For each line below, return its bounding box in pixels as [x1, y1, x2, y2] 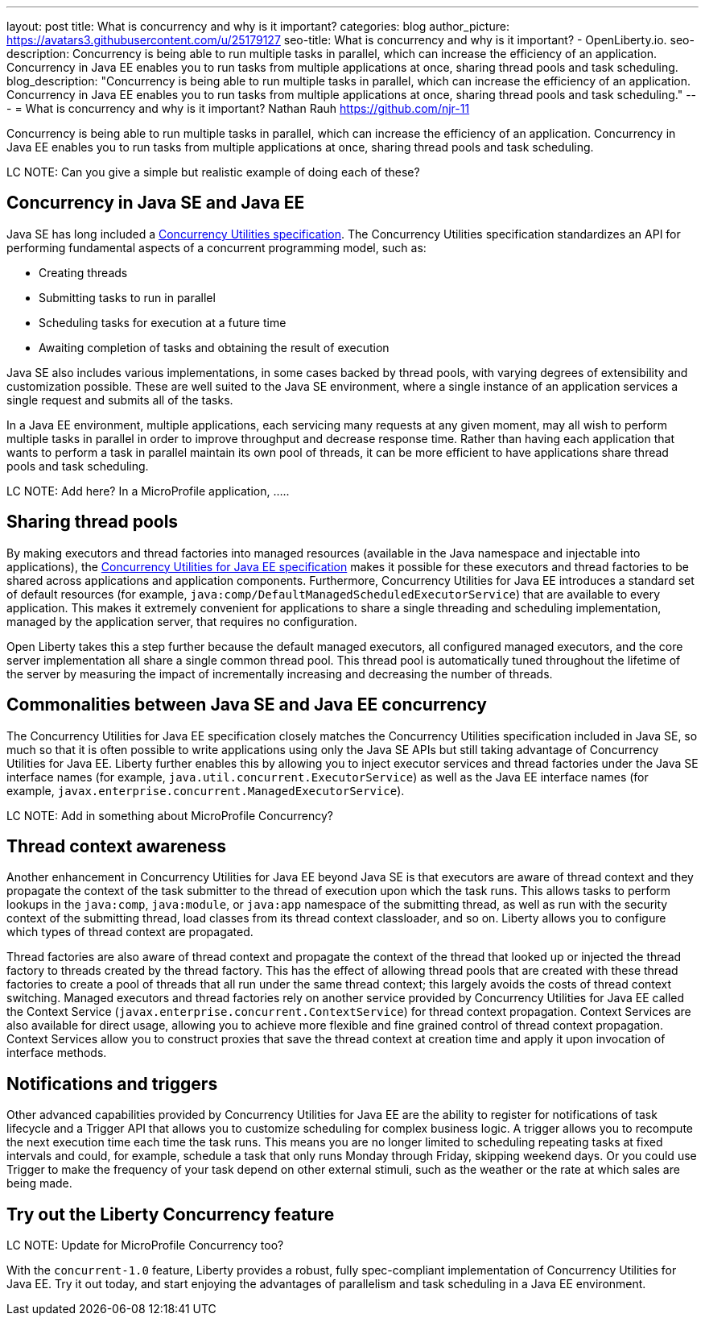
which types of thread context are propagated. [6, 925, 254, 939]
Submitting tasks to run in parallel [39, 290, 216, 305]
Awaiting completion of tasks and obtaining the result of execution [39, 340, 390, 354]
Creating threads [39, 265, 128, 280]
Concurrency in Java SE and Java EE [6, 193, 305, 213]
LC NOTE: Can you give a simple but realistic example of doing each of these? [6, 165, 420, 179]
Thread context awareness [6, 835, 227, 856]
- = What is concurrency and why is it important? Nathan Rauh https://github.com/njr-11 [6, 102, 470, 115]
